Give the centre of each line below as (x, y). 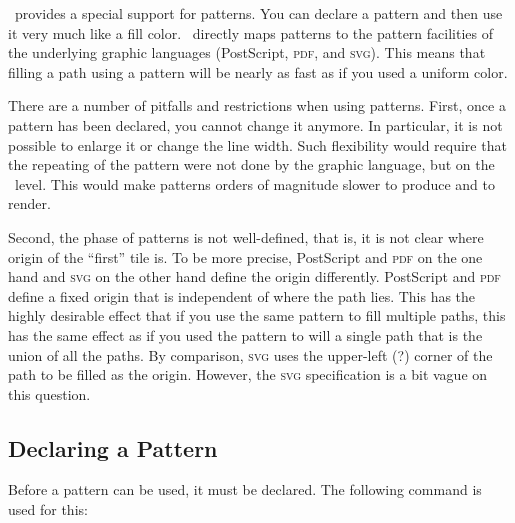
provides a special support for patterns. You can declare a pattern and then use (258, 13)
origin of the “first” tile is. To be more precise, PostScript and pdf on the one (245, 256)
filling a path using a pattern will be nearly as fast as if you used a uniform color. (258, 71)
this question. (49, 393)
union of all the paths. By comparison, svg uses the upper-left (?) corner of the (250, 354)
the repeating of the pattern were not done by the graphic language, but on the (251, 164)
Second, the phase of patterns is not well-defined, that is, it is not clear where (246, 236)
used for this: (48, 509)
